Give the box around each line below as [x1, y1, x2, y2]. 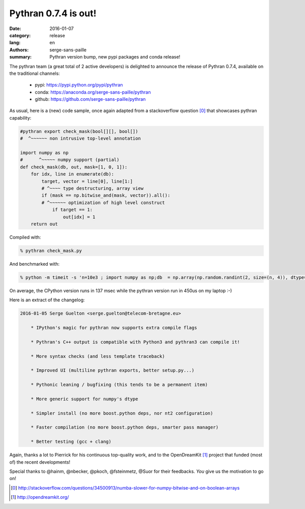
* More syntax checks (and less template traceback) [30, 353, 165, 359]
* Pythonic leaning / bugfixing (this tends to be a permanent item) [30, 382, 208, 388]
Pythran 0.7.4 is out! [9, 8, 97, 19]
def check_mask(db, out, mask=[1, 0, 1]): [20, 164, 128, 170]
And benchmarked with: [9, 261, 60, 267]
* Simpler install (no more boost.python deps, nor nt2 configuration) [30, 410, 213, 416]
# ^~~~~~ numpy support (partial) [20, 157, 119, 163]
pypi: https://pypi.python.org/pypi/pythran [35, 82, 123, 88]
